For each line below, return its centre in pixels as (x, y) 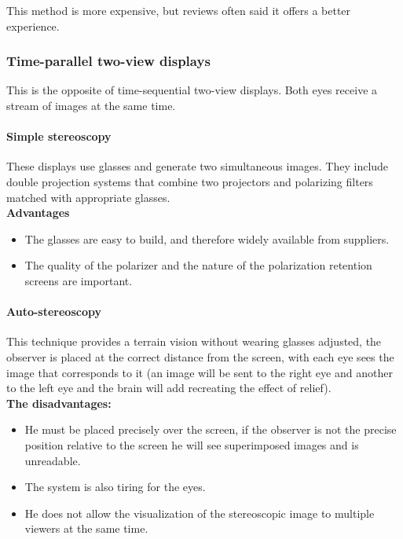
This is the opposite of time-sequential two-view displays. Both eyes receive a (192, 90)
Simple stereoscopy (59, 136)
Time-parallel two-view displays (108, 61)
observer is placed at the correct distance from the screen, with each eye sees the (200, 356)
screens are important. (79, 280)
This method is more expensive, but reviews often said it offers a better (179, 10)
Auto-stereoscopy (54, 312)
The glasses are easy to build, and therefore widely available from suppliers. (207, 238)
